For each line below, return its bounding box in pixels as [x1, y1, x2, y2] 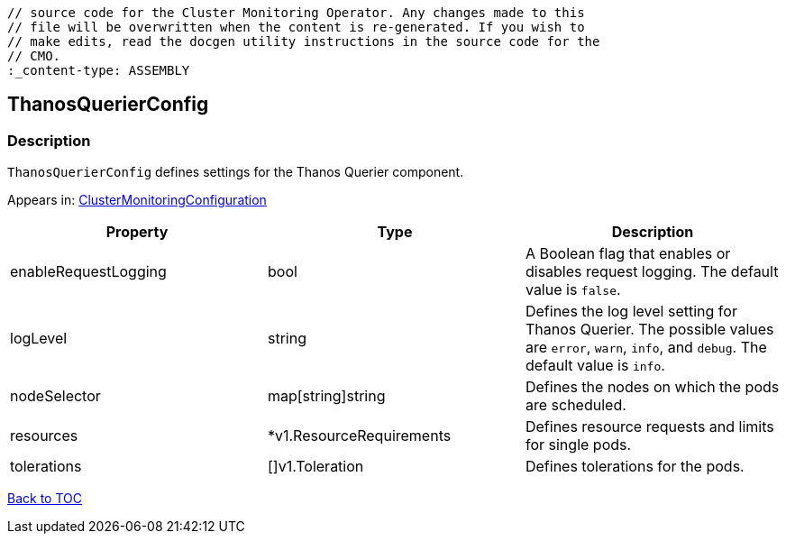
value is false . [525, 280, 621, 299]
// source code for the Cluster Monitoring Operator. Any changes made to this [7, 5, 585, 20]
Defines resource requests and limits [525, 417, 774, 436]
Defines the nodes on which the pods [525, 378, 780, 397]
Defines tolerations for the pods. [525, 457, 745, 476]
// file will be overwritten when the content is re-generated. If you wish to [7, 20, 585, 34]
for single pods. [525, 436, 632, 454]
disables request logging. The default [525, 262, 779, 281]
